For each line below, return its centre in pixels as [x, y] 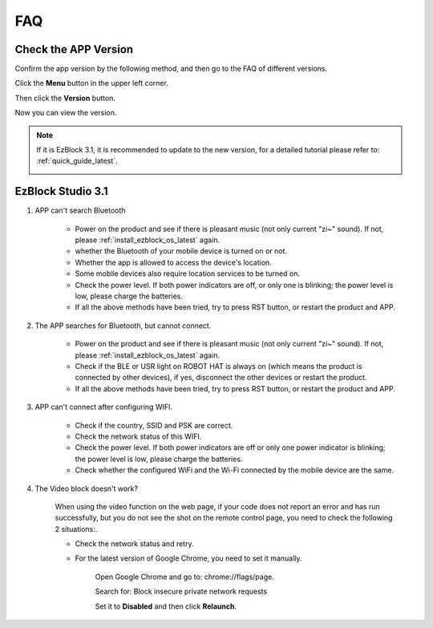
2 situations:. [76, 529]
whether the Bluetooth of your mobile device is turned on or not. [181, 251]
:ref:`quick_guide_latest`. [77, 161]
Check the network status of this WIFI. [138, 436]
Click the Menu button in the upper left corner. [91, 83]
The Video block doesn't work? [86, 488]
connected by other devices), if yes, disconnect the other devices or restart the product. [221, 378]
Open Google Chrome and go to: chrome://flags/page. [184, 577]
